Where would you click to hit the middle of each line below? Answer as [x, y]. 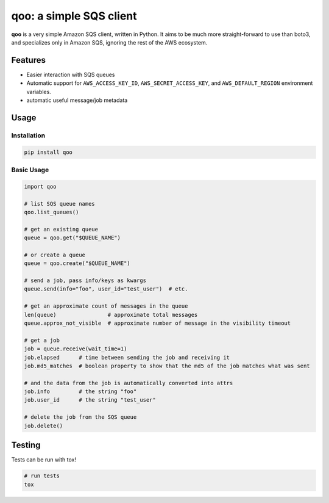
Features [28, 60]
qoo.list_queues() [51, 212]
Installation [28, 136]
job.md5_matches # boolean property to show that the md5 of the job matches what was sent [167, 366]
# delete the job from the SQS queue [80, 417]
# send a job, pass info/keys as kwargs [85, 280]
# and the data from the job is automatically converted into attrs [129, 383]
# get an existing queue [61, 229]
